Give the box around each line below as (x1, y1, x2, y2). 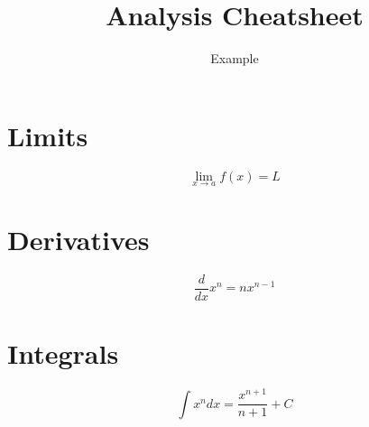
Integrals (7, 335, 119, 372)
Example (210, 49, 259, 68)
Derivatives (7, 221, 150, 258)
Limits (7, 116, 88, 153)
